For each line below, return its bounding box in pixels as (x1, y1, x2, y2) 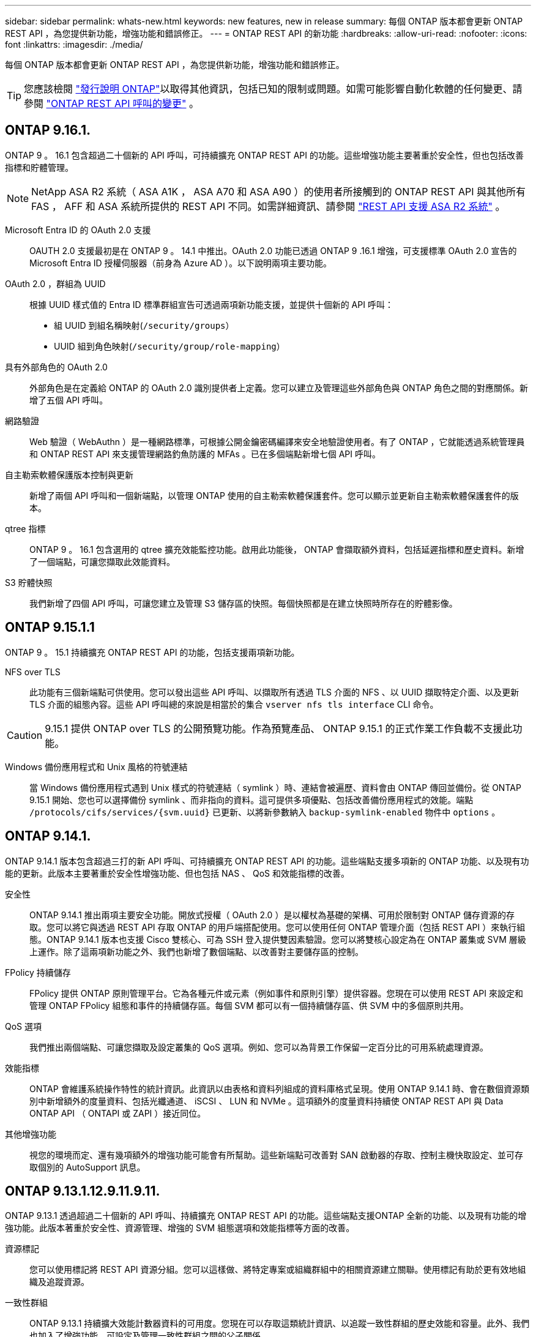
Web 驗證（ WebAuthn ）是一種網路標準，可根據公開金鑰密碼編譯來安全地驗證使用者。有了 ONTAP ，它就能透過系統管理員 (29, 436, 525, 447)
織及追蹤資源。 (29, 1276, 89, 1287)
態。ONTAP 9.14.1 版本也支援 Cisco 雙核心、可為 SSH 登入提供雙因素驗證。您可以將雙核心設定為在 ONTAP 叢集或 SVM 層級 (29, 934, 526, 945)
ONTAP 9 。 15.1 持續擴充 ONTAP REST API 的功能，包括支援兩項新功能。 (5, 646, 300, 657)
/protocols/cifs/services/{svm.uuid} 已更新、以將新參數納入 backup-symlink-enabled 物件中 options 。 (29, 806, 501, 817)
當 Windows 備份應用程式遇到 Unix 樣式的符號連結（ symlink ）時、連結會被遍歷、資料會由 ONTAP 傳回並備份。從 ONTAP (29, 782, 521, 793)
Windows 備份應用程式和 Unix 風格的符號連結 (5, 761, 188, 772)
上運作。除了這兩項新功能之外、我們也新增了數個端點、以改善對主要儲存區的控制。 (29, 946, 363, 957)
